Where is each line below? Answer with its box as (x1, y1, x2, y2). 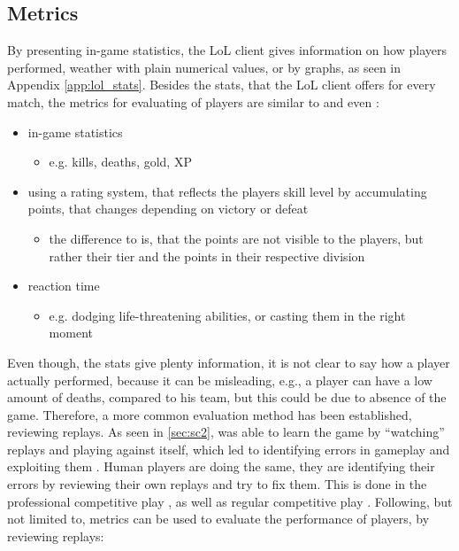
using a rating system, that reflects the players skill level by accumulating (27, 182, 427, 200)
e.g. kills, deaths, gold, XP (49, 152, 192, 171)
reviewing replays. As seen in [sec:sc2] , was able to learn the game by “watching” (7, 423, 445, 441)
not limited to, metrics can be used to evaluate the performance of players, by (7, 509, 430, 528)
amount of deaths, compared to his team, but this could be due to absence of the (7, 388, 447, 407)
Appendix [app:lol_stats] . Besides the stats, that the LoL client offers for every (7, 75, 436, 94)
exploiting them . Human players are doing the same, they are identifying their (7, 457, 435, 476)
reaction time (27, 276, 100, 295)
